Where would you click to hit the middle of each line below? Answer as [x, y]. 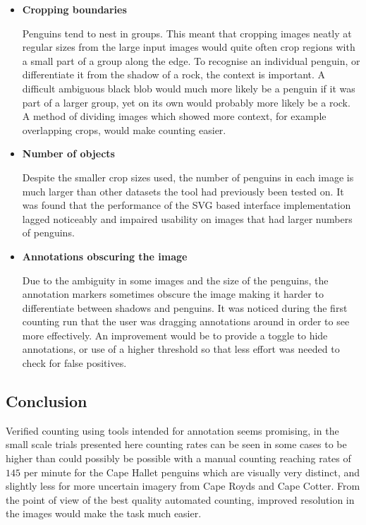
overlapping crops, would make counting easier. [124, 129]
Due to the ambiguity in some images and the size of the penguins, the [175, 280]
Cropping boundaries [74, 9]
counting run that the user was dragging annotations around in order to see [186, 321]
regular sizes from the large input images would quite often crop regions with [189, 47]
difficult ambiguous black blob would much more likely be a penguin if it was [189, 88]
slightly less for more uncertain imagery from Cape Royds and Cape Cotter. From [183, 486]
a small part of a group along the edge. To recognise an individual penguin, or [191, 60]
